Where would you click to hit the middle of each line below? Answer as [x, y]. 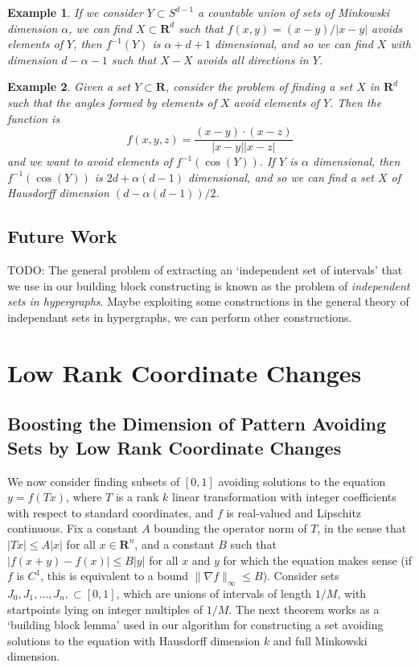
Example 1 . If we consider [75, 12]
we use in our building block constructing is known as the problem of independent [209, 285]
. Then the [356, 102]
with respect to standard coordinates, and [111, 512]
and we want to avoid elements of [90, 161]
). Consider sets [301, 576]
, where [84, 497]
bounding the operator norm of [230, 528]
